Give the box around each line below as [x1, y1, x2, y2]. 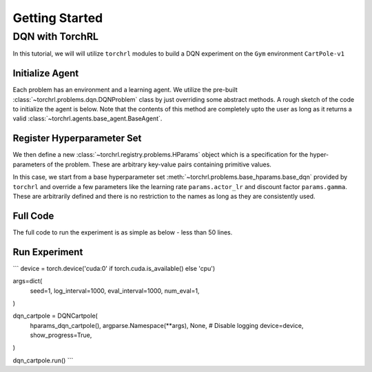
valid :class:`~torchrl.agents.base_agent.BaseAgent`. [12, 114, 163, 123]
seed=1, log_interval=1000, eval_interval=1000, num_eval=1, [30, 286, 200, 295]
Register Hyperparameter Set [12, 133, 142, 144]
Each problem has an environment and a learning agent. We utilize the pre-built [12, 86, 238, 94]
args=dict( [12, 277, 43, 285]
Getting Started [12, 10, 103, 25]
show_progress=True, [30, 331, 92, 340]
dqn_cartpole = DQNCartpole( [12, 311, 98, 320]
